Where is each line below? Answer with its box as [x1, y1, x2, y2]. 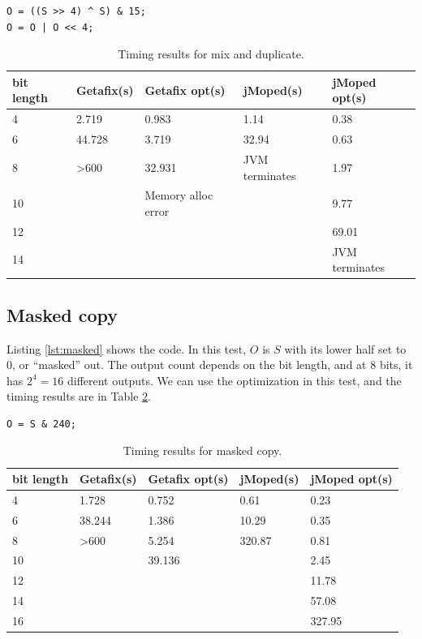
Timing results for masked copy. [123, 442, 282, 459]
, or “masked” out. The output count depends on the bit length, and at [12, 356, 367, 373]
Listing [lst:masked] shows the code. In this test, [6, 340, 247, 357]
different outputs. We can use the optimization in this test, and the [67, 371, 402, 388]
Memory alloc [144, 187, 213, 204]
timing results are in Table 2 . [6, 388, 151, 405]
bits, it [379, 356, 413, 373]
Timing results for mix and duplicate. [118, 45, 304, 62]
